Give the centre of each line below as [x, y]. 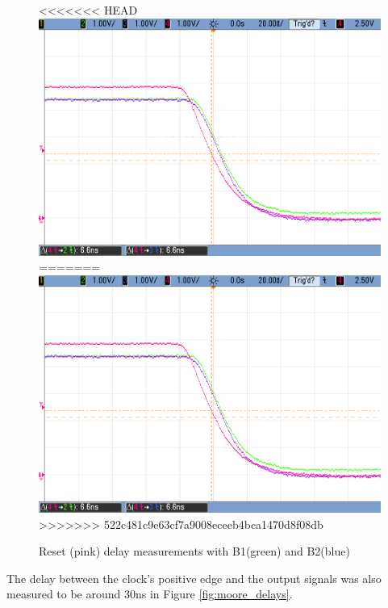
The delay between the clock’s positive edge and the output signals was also [194, 578]
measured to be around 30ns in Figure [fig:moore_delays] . [150, 594]
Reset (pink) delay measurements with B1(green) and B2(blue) [194, 551]
